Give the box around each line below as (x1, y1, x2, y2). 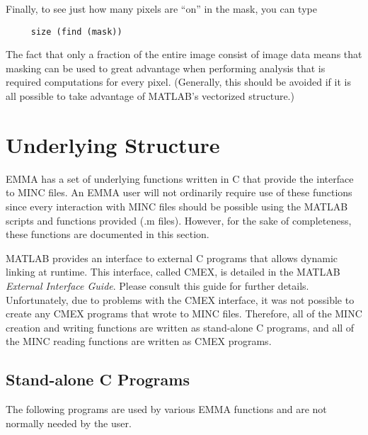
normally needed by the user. (6, 415, 132, 430)
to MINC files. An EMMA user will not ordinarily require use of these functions (6, 185, 352, 200)
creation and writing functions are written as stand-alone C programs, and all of (6, 320, 355, 334)
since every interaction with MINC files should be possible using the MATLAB (6, 198, 348, 213)
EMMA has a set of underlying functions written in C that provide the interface (6, 171, 354, 186)
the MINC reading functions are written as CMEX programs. (6, 334, 272, 349)
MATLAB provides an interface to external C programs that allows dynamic (6, 250, 338, 265)
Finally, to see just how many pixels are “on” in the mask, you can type (6, 1, 317, 16)
